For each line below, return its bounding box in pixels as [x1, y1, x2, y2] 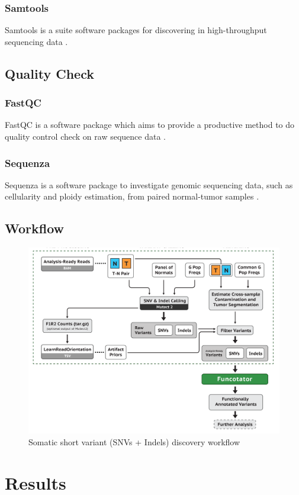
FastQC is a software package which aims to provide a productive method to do [5, 118, 295, 131]
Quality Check [5, 64, 94, 82]
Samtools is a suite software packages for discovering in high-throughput [5, 24, 267, 36]
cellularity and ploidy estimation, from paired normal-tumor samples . [5, 190, 259, 202]
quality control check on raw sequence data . [5, 130, 166, 142]
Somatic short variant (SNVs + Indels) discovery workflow [28, 436, 240, 448]
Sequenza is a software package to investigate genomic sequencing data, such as [5, 178, 293, 191]
